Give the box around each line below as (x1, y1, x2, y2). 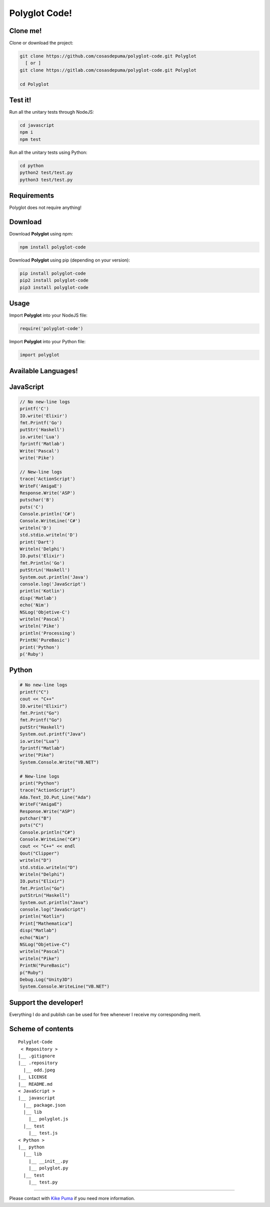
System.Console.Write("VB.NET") (19, 759, 99, 765)
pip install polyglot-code (19, 271, 86, 276)
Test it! (9, 96, 31, 105)
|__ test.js (28, 1130, 58, 1136)
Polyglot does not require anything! (9, 204, 82, 210)
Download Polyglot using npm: (9, 231, 73, 237)
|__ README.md (18, 1081, 52, 1087)
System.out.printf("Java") (19, 732, 86, 737)
